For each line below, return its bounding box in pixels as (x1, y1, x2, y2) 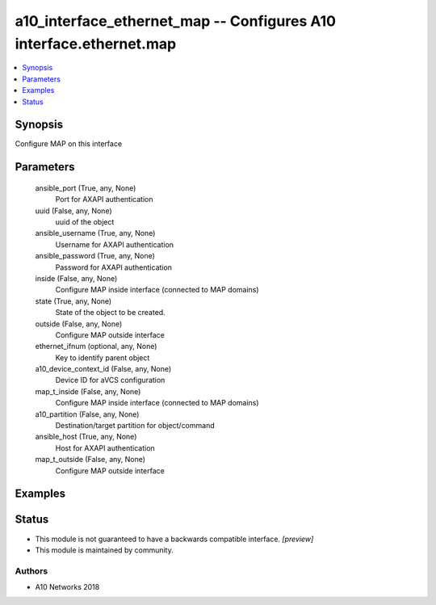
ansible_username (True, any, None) (35, 229, 156, 238)
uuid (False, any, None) (35, 206, 112, 216)
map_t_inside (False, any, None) (35, 386, 141, 396)
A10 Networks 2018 (35, 582, 100, 592)
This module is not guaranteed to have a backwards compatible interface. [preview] (35, 534, 314, 544)
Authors (15, 565, 48, 577)
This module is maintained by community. (35, 545, 174, 555)
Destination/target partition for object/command (55, 421, 215, 431)
